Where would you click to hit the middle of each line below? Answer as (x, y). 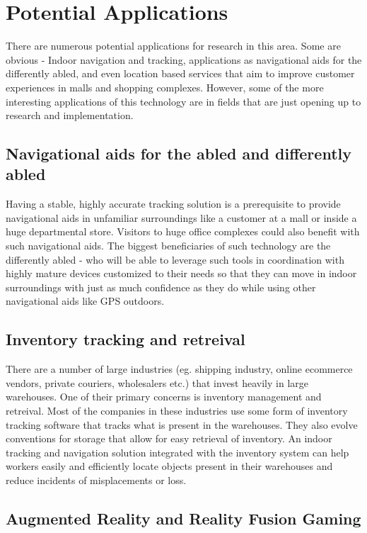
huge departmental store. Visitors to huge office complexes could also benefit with (183, 231)
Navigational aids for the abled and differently (179, 153)
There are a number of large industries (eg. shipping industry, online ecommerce (179, 369)
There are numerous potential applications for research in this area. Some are (173, 46)
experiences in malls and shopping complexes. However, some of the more (165, 87)
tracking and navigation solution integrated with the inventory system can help (177, 452)
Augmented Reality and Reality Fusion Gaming (183, 518)
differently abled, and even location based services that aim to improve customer (180, 73)
